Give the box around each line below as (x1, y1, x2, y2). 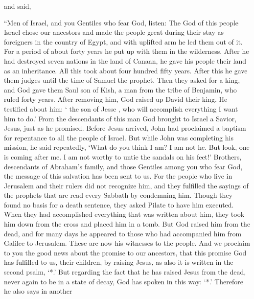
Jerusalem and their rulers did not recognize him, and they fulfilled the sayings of (4, 180, 249, 190)
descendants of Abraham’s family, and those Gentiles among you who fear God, (4, 161, 243, 171)
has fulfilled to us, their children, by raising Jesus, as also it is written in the (4, 257, 233, 267)
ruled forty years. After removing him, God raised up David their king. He (4, 94, 228, 104)
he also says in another (4, 286, 72, 296)
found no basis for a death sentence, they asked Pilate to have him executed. (4, 199, 234, 209)
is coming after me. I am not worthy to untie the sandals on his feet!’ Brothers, (4, 151, 242, 161)
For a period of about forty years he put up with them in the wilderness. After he (4, 46, 249, 56)
